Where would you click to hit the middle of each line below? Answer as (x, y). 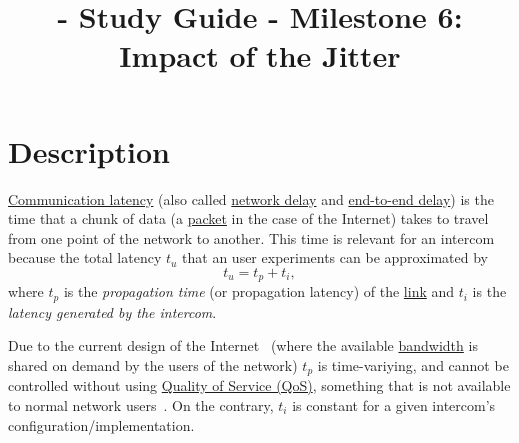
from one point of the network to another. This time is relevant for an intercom (251, 237)
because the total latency (85, 257)
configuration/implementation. (101, 424)
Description (89, 150)
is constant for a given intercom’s (394, 405)
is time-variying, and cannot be (413, 364)
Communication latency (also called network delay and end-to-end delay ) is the (251, 198)
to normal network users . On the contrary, (141, 405)
